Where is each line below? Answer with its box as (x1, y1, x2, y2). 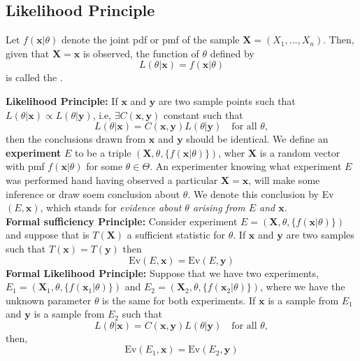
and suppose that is (6, 227, 89, 242)
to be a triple (74, 145, 131, 160)
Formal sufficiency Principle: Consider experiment (6, 213, 238, 228)
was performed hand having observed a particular (6, 172, 218, 187)
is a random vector (259, 145, 340, 160)
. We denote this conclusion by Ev (187, 186, 334, 201)
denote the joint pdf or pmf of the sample (62, 32, 240, 47)
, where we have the (260, 279, 345, 294)
